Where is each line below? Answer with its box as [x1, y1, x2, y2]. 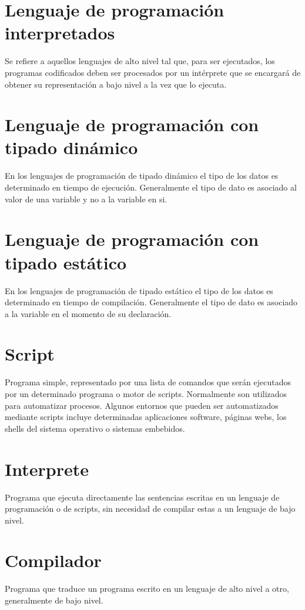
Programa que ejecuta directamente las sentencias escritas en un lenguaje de [5, 491, 280, 503]
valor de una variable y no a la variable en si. [5, 192, 167, 205]
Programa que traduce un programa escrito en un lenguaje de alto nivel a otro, [5, 582, 289, 595]
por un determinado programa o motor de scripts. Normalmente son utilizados [5, 388, 287, 399]
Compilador [5, 548, 102, 572]
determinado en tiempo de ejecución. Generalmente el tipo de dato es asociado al [5, 181, 297, 193]
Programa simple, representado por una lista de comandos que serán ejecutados [5, 376, 291, 388]
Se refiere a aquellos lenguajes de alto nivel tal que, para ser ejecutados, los [5, 55, 275, 67]
